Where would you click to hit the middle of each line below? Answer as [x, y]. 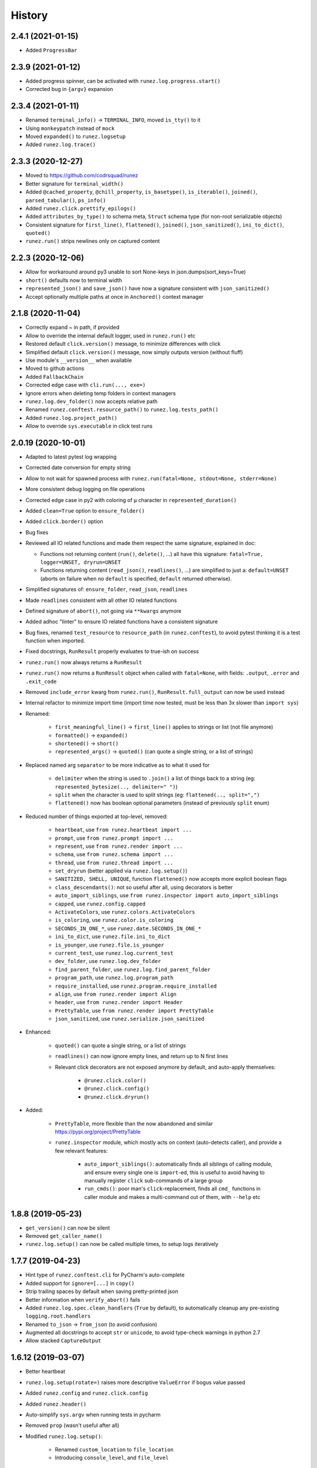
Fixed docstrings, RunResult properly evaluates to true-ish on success [112, 651]
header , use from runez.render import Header [119, 1002]
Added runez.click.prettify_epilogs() [81, 208]
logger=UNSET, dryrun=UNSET [81, 562]
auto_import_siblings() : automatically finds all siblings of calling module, [178, 1164]
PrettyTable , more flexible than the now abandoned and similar [134, 1123]
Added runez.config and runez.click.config [87, 1393]
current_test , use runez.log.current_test [114, 953]
